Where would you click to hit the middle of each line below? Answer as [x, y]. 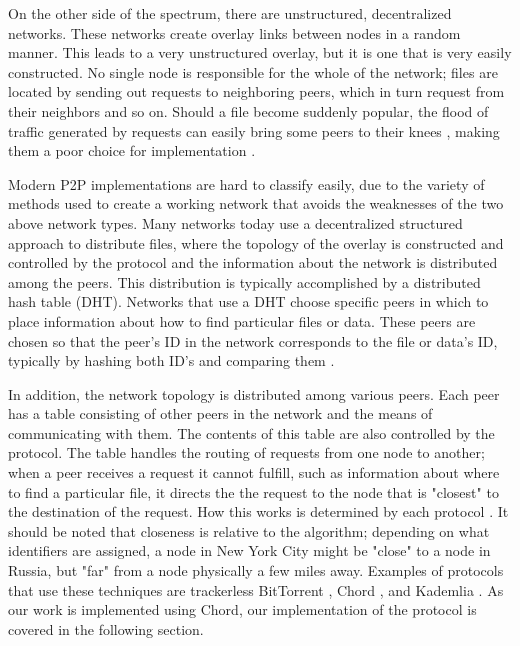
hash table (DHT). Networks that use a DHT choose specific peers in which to [248, 301]
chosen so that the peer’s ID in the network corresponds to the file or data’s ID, [253, 340]
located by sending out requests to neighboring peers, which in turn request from [256, 91]
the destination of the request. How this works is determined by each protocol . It [258, 511]
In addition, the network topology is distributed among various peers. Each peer [254, 393]
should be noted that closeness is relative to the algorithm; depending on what [249, 530]
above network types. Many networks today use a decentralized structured [235, 222]
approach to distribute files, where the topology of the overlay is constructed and [256, 242]
